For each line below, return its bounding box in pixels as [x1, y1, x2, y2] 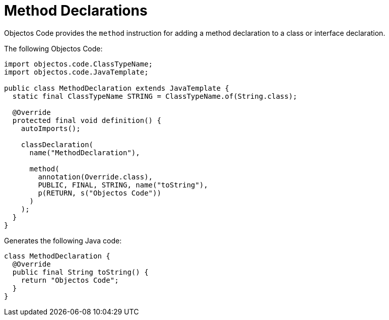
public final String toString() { [12, 268, 149, 276]
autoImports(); [21, 124, 81, 133]
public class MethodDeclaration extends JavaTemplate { [4, 84, 229, 92]
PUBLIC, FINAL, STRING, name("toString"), [38, 180, 208, 189]
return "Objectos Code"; [21, 276, 119, 284]
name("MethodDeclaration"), [29, 148, 140, 157]
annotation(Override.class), [38, 172, 153, 181]
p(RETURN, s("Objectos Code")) [38, 188, 161, 197]
